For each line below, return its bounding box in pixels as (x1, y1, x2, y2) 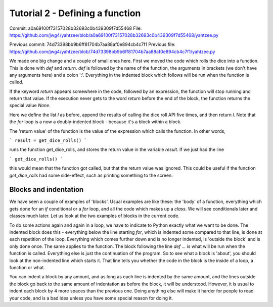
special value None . (9, 103, 51, 109)
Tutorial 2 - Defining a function (9, 8, 141, 19)
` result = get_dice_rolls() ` (9, 138, 87, 143)
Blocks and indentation (9, 185, 84, 194)
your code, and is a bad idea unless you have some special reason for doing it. (9, 295, 173, 301)
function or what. (9, 265, 45, 270)
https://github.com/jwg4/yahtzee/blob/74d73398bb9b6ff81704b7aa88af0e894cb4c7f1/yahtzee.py (9, 48, 215, 55)
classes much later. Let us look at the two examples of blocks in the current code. (9, 213, 179, 219)
